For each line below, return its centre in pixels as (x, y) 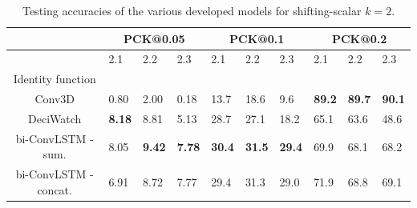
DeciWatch (55, 118)
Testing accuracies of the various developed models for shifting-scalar (192, 10)
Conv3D (55, 99)
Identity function (55, 79)
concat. (55, 189)
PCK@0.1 (257, 38)
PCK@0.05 (154, 38)
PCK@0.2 (359, 38)
